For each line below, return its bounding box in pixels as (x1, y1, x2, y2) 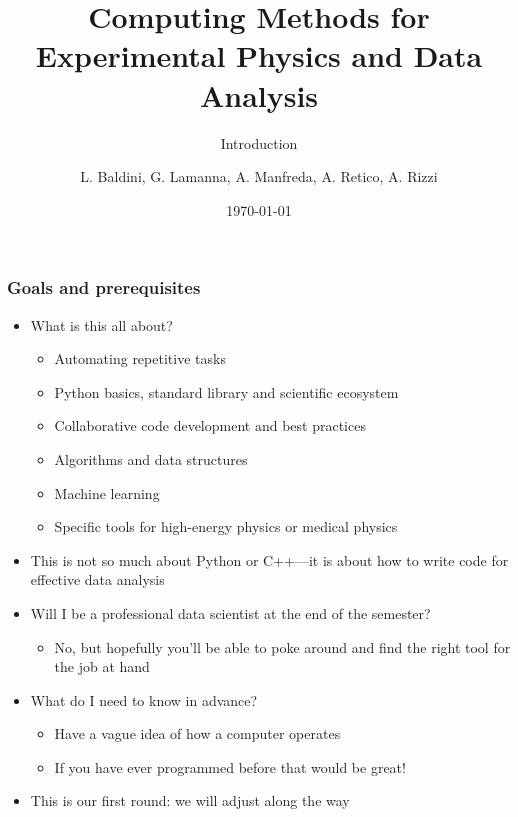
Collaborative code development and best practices (54, 415, 366, 436)
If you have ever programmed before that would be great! (54, 756, 406, 777)
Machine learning (54, 482, 160, 503)
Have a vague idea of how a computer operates (54, 723, 341, 744)
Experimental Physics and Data (35, 35, 483, 76)
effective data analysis (30, 569, 165, 590)
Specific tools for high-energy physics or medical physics (54, 516, 398, 537)
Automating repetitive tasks (54, 348, 226, 369)
